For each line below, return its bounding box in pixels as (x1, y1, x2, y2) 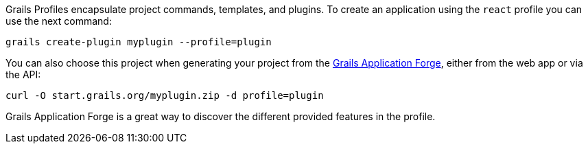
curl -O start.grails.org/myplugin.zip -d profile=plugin (5, 90, 324, 101)
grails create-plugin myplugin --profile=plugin (5, 36, 272, 47)
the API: (5, 69, 41, 80)
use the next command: (5, 15, 112, 27)
